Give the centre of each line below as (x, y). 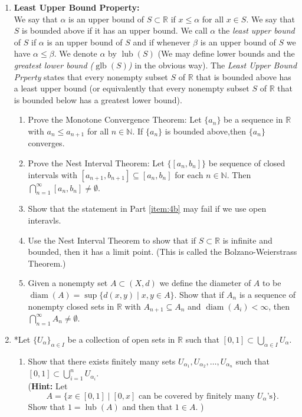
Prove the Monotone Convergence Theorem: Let (115, 119)
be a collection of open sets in (121, 339)
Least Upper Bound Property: (77, 7)
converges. (46, 143)
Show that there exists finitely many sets (102, 361)
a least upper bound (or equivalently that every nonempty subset (132, 88)
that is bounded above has (244, 76)
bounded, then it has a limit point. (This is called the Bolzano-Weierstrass (163, 252)
